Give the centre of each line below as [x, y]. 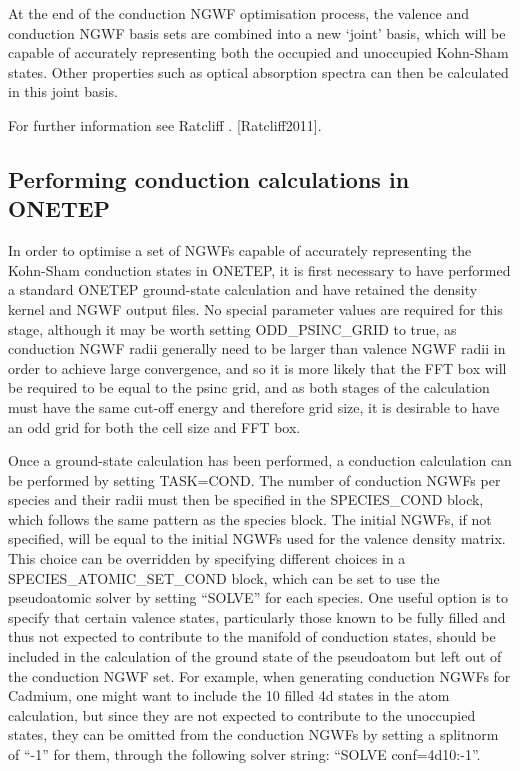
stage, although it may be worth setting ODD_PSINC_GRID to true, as [232, 328]
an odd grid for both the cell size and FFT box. [154, 426]
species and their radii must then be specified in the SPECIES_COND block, [246, 499]
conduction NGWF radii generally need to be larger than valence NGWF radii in [257, 348]
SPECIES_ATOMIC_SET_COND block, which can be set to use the [224, 577]
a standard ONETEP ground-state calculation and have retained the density [243, 289]
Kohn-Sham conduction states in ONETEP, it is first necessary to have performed [259, 269]
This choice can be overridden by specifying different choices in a [207, 558]
